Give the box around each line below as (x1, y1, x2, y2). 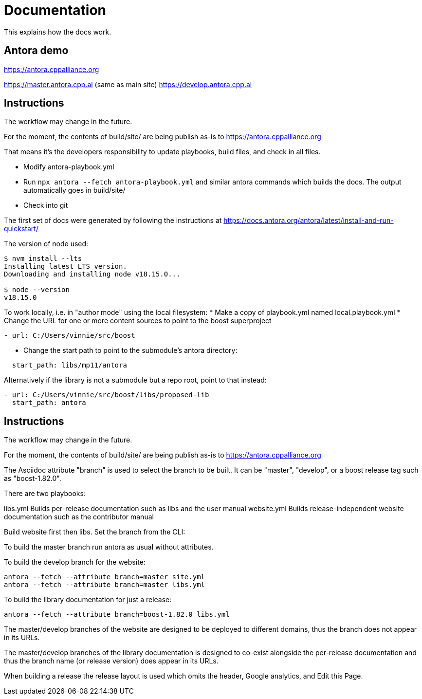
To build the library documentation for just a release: (4, 595, 172, 604)
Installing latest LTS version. (4, 262, 127, 271)
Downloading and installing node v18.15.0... (4, 270, 181, 278)
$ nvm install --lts (4, 255, 82, 263)
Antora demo (4, 44, 69, 57)
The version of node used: (4, 239, 89, 248)
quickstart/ (4, 224, 38, 233)
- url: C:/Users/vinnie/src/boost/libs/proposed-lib (4, 391, 209, 399)
